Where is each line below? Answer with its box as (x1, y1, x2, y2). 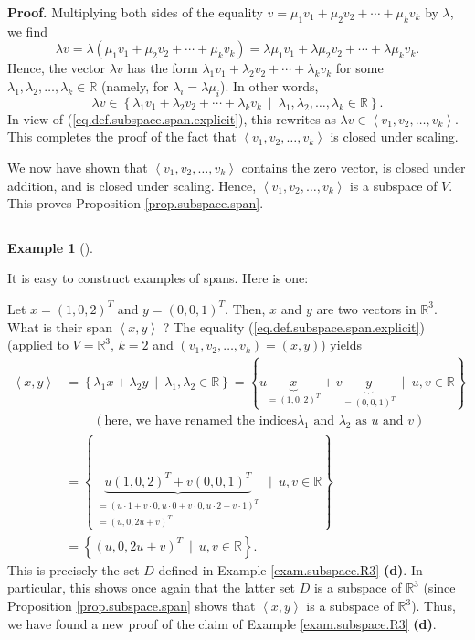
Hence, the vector (7, 58, 105, 78)
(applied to (7, 335, 69, 354)
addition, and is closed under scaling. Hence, (7, 175, 257, 194)
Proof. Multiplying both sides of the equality (7, 3, 263, 21)
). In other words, (219, 76, 319, 95)
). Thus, (411, 596, 456, 615)
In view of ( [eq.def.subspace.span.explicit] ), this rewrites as (7, 109, 336, 128)
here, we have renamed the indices (104, 414, 297, 428)
